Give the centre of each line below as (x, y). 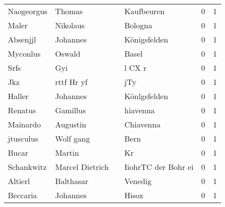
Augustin (71, 124)
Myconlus (24, 53)
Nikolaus (70, 25)
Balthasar (72, 181)
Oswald (68, 53)
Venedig (138, 181)
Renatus (22, 110)
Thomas (69, 11)
